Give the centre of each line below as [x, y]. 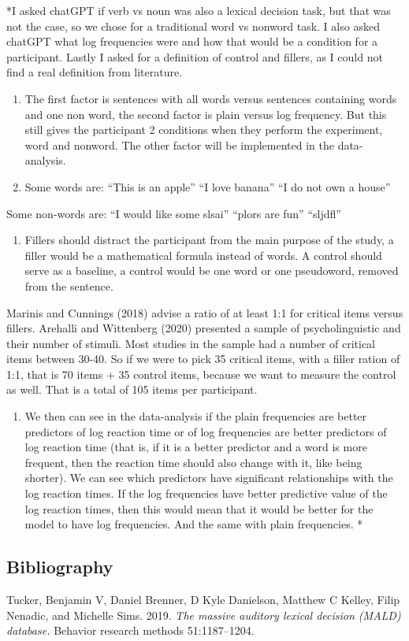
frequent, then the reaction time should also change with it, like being [193, 462]
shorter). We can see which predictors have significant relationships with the [209, 478]
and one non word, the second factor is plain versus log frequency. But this [206, 114]
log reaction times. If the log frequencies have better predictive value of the [206, 493]
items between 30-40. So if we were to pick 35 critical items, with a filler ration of [203, 359]
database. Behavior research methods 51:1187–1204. [130, 630]
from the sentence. [69, 285]
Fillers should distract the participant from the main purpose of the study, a [209, 240]
